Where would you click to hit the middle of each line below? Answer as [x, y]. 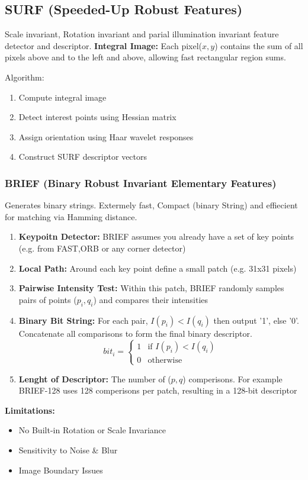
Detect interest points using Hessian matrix [97, 117]
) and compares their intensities [151, 299]
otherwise [165, 361]
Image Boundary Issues [61, 470]
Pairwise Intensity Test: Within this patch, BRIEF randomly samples [151, 288]
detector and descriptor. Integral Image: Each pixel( [104, 45]
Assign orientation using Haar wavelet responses [106, 136]
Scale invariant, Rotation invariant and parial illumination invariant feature [142, 34]
